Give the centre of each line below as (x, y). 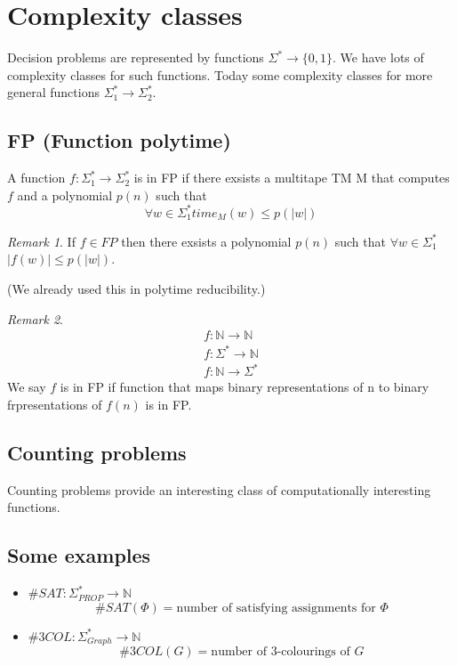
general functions (53, 92)
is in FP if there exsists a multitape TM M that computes (292, 178)
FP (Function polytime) (119, 140)
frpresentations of (55, 404)
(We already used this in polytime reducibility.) (136, 288)
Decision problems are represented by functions (136, 57)
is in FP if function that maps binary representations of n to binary (245, 387)
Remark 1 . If (41, 241)
